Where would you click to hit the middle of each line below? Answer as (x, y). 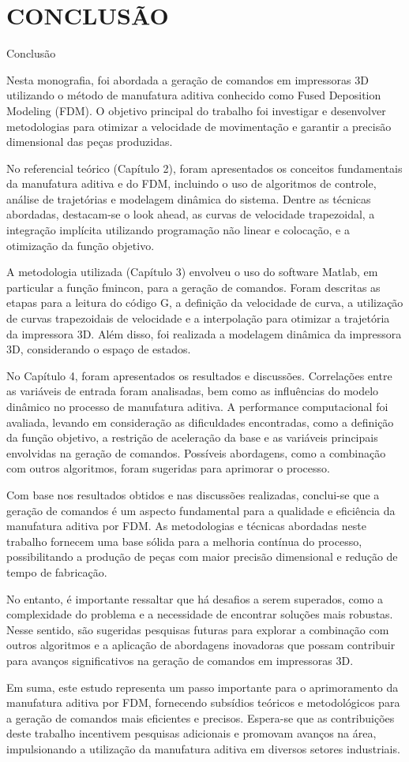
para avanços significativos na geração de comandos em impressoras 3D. (180, 660)
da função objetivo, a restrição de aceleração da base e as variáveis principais (192, 437)
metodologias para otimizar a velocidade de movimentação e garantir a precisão (199, 126)
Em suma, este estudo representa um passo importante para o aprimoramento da (203, 687)
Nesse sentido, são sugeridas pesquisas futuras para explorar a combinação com (198, 629)
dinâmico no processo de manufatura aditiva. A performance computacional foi (197, 406)
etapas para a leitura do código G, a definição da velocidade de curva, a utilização (205, 303)
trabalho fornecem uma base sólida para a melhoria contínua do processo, (184, 541)
